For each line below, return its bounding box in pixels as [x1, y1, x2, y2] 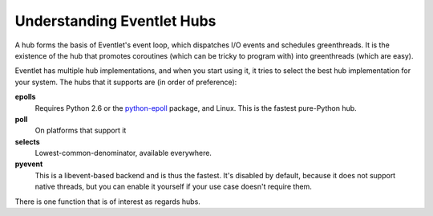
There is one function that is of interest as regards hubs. [14, 197, 200, 206]
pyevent [14, 159, 43, 169]
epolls [14, 92, 36, 102]
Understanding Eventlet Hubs [14, 12, 216, 30]
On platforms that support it [34, 125, 127, 136]
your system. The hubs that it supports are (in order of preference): [14, 77, 237, 87]
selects [14, 137, 40, 146]
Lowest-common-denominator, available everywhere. [34, 149, 212, 158]
